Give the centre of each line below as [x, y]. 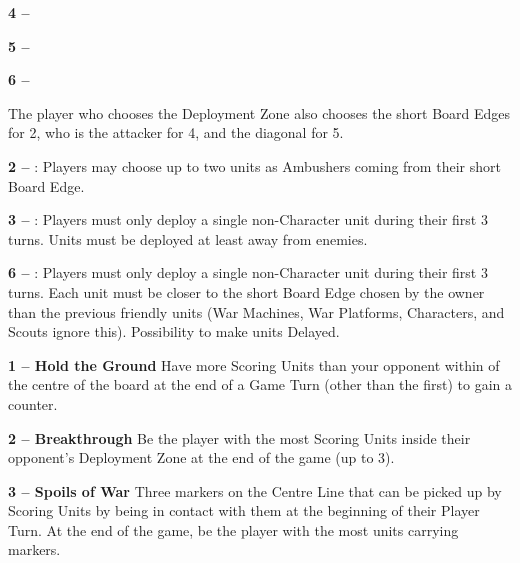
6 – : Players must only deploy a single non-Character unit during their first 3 [248, 272]
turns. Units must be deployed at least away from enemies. [188, 238]
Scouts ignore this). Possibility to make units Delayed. [174, 331]
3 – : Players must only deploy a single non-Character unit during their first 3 [248, 219]
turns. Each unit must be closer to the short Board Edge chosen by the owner [246, 291]
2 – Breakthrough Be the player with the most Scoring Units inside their [239, 437]
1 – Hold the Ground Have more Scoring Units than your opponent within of [254, 364]
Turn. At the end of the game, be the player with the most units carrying [233, 529]
